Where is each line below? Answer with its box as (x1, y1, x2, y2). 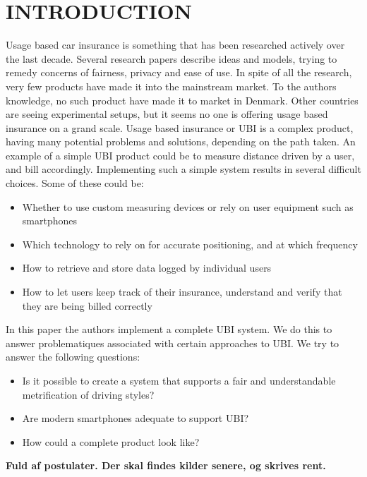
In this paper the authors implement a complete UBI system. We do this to (6, 322, 332, 337)
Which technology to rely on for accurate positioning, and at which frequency (22, 236, 358, 251)
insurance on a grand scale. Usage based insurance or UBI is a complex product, (6, 120, 354, 135)
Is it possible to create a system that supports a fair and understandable (22, 373, 336, 387)
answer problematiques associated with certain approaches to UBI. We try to (6, 335, 339, 350)
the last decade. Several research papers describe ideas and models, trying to (6, 51, 337, 66)
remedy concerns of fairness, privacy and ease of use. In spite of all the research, (6, 65, 352, 80)
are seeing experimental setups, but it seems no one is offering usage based (6, 107, 328, 121)
